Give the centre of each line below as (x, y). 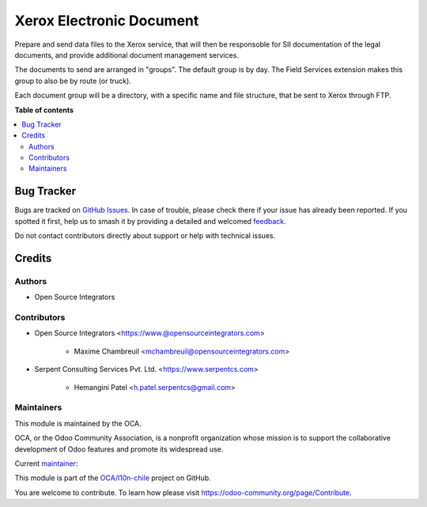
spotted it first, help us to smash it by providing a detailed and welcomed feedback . (150, 221)
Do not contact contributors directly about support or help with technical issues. (145, 236)
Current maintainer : (46, 463)
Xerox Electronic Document (107, 21)
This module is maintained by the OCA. (78, 423)
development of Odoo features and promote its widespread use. (119, 449)
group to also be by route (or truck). (73, 81)
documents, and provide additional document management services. (127, 55)
